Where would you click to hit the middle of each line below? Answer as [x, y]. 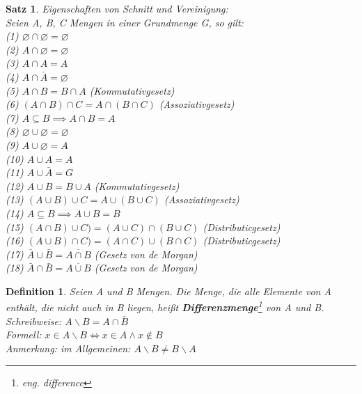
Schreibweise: [34, 321]
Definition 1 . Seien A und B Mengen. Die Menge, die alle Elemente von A [168, 291]
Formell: [24, 334]
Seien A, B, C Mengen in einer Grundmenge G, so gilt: [125, 22]
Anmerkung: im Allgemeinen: [68, 348]
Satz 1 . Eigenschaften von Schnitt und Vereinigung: [117, 8]
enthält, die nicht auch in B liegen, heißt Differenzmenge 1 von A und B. [165, 306]
